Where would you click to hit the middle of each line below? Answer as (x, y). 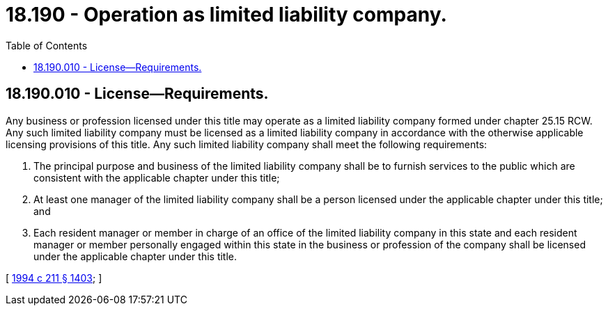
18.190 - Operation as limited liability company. (226, 15)
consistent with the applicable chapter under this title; (157, 177)
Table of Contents (47, 45)
